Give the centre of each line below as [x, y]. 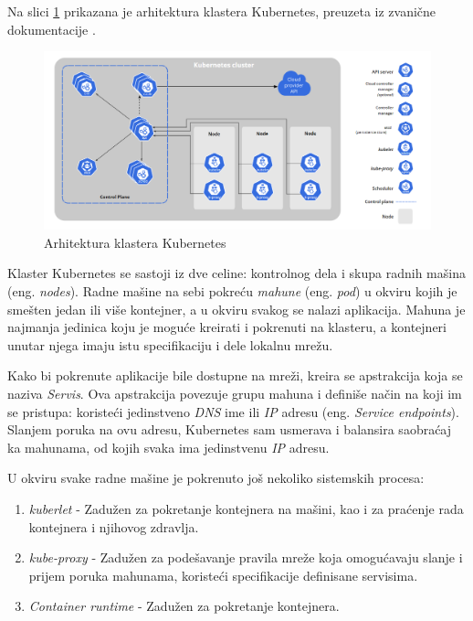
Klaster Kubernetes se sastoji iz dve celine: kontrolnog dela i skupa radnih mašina [236, 273]
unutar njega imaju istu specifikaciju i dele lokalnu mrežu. [170, 344]
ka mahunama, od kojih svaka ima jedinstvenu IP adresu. [168, 447]
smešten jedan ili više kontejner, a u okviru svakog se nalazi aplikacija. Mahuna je [236, 309]
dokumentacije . [52, 29]
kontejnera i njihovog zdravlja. [114, 526]
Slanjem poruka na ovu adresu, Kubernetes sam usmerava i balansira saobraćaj [230, 429]
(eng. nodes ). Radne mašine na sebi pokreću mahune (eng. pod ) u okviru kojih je [232, 290]
